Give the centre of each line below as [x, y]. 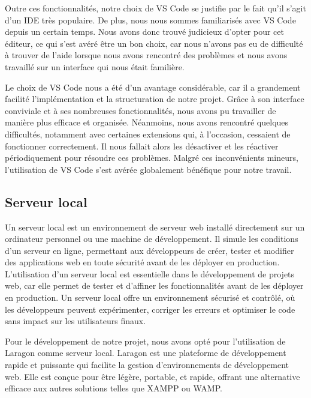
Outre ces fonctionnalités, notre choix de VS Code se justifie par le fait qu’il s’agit [155, 8]
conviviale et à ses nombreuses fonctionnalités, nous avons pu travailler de [141, 110]
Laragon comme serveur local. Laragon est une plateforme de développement [146, 353]
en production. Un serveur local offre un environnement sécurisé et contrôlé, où [150, 297]
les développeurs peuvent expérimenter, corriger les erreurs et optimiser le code [150, 309]
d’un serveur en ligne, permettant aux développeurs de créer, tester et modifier [150, 250]
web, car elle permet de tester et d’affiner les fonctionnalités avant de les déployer [154, 285]
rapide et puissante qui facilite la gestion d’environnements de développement [147, 365]
